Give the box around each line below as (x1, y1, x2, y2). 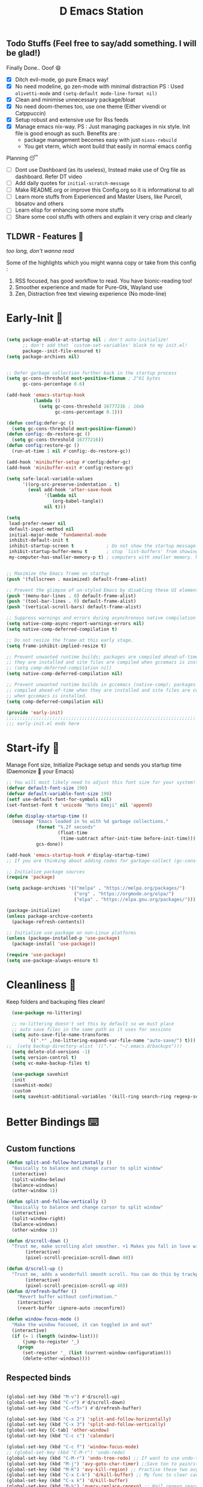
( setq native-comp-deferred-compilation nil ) (6, 671, 123, 677)
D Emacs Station (59, 4, 144, 18)
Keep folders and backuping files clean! (6, 998, 105, 1005)
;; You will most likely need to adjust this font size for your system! (6, 779, 196, 786)
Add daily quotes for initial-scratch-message (14, 180, 130, 187)
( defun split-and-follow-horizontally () (6, 1160, 112, 1166)
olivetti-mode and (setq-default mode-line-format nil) (14, 89, 158, 96)
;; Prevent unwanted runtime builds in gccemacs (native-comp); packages (6, 682, 196, 688)
